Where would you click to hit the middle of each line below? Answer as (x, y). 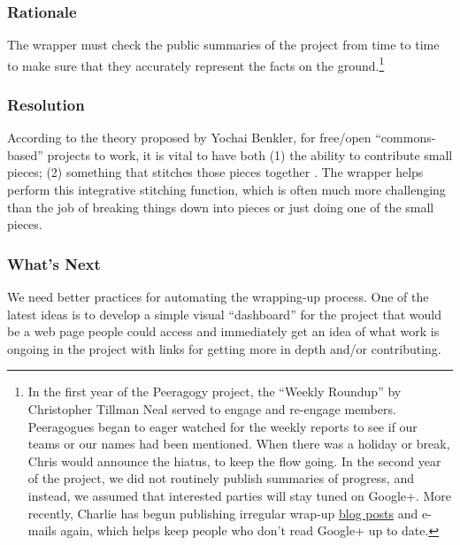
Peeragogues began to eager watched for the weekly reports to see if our (222, 426)
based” (25, 154)
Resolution (46, 104)
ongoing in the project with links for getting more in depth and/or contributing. (224, 348)
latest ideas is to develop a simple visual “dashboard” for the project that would (224, 314)
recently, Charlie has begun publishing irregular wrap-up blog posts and (223, 513)
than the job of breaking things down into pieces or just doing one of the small (221, 207)
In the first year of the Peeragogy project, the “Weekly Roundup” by (215, 391)
